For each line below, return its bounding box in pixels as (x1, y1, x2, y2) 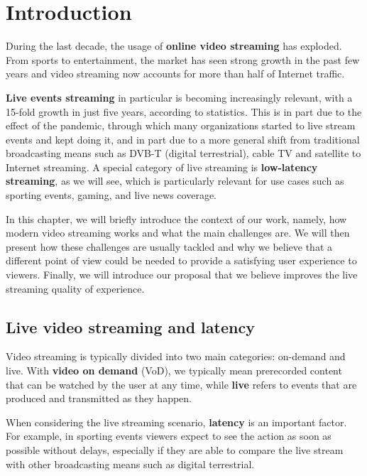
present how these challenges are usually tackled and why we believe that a (6, 239, 332, 254)
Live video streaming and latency (6, 315, 255, 337)
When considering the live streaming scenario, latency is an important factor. (6, 414, 347, 429)
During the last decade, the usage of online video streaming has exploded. (6, 38, 342, 53)
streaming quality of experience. (6, 281, 145, 296)
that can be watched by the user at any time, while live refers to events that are (6, 377, 357, 391)
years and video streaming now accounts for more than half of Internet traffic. (6, 66, 345, 81)
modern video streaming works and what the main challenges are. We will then (6, 225, 350, 240)
